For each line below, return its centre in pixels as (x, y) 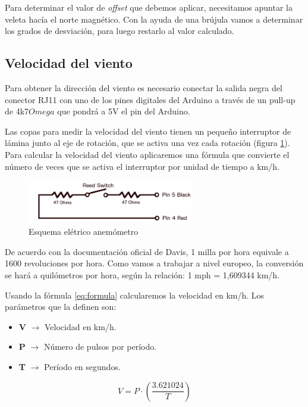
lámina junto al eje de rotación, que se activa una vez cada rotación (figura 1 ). (147, 143)
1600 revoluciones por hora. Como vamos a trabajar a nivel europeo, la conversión (154, 263)
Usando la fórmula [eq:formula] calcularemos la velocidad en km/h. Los (135, 295)
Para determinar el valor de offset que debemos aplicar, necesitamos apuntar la (149, 7)
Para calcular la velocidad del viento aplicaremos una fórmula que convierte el (147, 154)
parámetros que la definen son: (61, 307)
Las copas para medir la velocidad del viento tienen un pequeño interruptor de (148, 131)
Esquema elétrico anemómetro (84, 232)
